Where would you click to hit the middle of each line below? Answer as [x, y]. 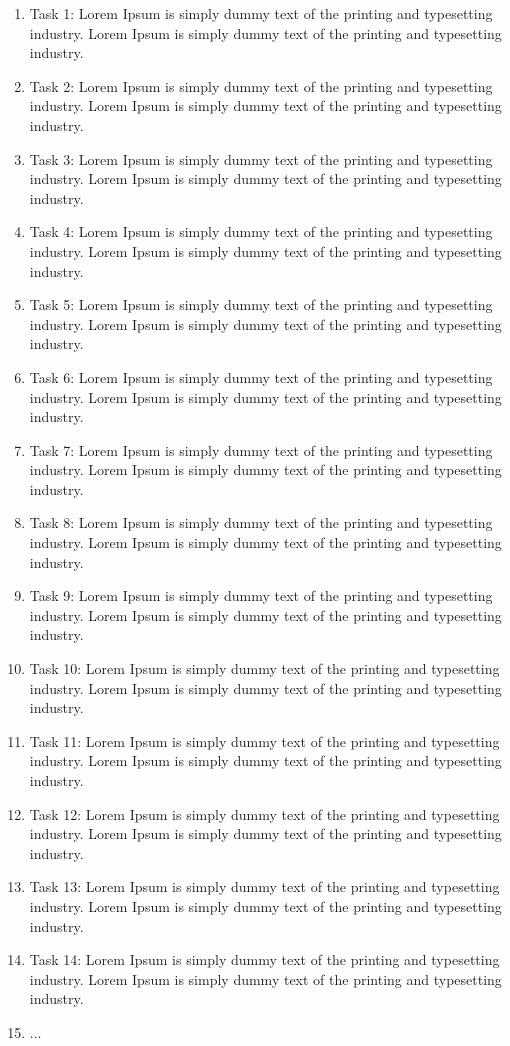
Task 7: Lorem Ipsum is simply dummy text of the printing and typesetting [261, 449]
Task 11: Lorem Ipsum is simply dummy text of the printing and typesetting [264, 740]
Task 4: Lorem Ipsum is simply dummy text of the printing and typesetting [261, 231]
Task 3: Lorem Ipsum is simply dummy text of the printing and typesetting [261, 158]
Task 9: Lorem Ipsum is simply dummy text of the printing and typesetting [261, 595]
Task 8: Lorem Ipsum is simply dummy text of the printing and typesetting [261, 522]
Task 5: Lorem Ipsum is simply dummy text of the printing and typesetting [261, 304]
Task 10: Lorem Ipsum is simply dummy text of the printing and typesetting [264, 668]
